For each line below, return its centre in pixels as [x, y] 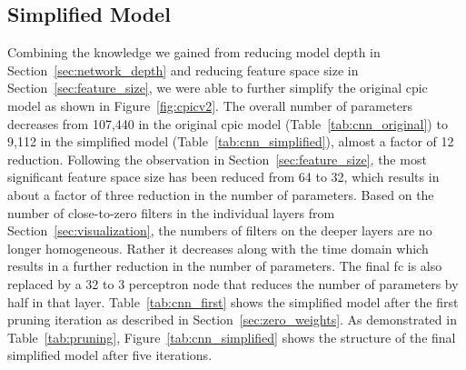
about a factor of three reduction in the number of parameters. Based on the [221, 194]
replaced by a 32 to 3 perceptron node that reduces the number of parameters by [233, 283]
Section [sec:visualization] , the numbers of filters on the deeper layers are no [220, 230]
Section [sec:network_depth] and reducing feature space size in [183, 70]
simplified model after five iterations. [110, 355]
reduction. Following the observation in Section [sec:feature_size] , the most [217, 159]
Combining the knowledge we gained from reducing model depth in [194, 52]
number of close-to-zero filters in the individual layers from [171, 212]
